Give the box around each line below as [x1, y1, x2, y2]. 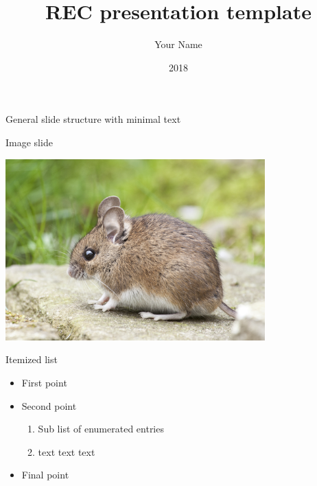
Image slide [5, 135, 53, 149]
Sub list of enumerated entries [38, 421, 164, 436]
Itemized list [5, 352, 58, 367]
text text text [38, 444, 95, 459]
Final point [21, 467, 69, 482]
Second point [21, 398, 77, 413]
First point [21, 375, 67, 389]
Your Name [154, 37, 202, 51]
